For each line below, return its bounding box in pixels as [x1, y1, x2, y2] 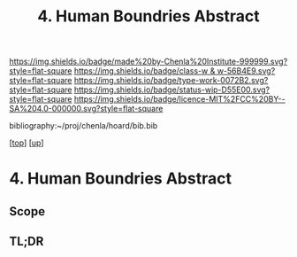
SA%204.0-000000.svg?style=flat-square [9, 104, 164, 114]
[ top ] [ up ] [9, 137, 44, 148]
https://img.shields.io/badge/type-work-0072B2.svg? [73, 75, 269, 86]
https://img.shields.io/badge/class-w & [73, 66, 216, 76]
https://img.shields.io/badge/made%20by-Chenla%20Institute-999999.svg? [9, 56, 288, 67]
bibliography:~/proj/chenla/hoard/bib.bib [9, 121, 158, 131]
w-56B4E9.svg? [217, 66, 276, 76]
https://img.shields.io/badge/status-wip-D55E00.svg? [73, 84, 270, 95]
